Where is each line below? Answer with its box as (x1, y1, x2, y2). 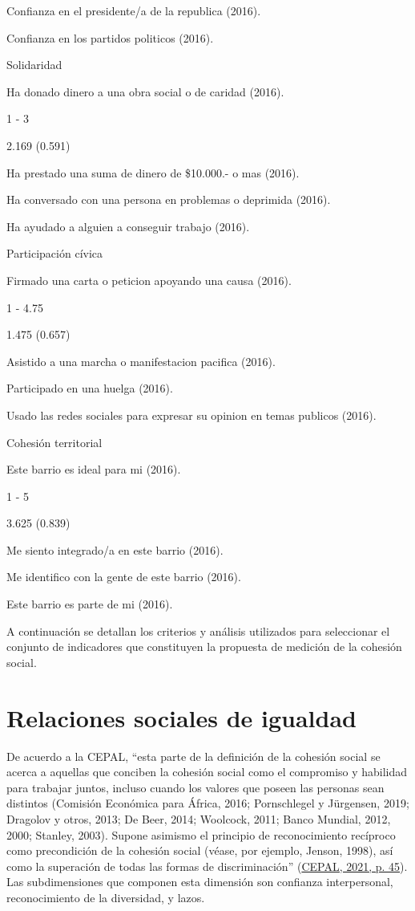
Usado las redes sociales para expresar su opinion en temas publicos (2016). (6, 406, 377, 423)
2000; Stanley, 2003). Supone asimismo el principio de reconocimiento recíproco (6, 826, 396, 843)
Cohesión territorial (6, 433, 103, 450)
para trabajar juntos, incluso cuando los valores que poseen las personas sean (6, 779, 385, 795)
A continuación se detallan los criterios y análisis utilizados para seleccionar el (6, 622, 390, 639)
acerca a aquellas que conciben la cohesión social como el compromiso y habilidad (6, 763, 408, 780)
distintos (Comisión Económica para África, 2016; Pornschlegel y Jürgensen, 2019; (6, 795, 409, 811)
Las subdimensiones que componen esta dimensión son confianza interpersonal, (6, 873, 393, 890)
